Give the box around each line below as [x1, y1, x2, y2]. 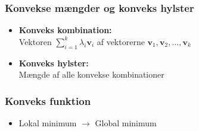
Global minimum [95, 117, 157, 129]
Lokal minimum [18, 117, 77, 129]
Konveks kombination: [18, 24, 112, 36]
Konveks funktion [5, 93, 91, 108]
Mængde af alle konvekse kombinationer [18, 68, 164, 81]
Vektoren [18, 35, 52, 47]
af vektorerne [97, 35, 145, 47]
